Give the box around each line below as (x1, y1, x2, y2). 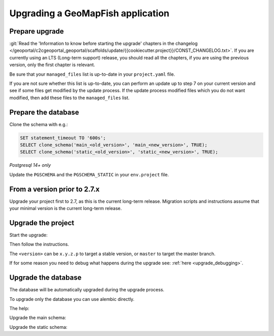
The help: (9, 305, 29, 311)
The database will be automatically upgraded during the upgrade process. (9, 287, 164, 293)
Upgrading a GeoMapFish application (9, 8, 169, 19)
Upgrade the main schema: (9, 315, 66, 321)
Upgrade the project (9, 219, 75, 227)
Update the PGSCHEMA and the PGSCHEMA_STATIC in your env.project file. (9, 171, 169, 177)
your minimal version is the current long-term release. (9, 205, 122, 211)
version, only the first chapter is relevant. (9, 62, 95, 68)
